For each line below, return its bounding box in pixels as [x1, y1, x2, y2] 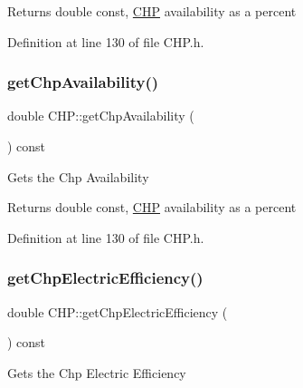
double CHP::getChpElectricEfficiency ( [7, 302, 228, 321]
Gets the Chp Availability [7, 167, 149, 186]
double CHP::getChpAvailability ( [7, 106, 194, 125]
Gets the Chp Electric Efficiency [7, 363, 186, 382]
